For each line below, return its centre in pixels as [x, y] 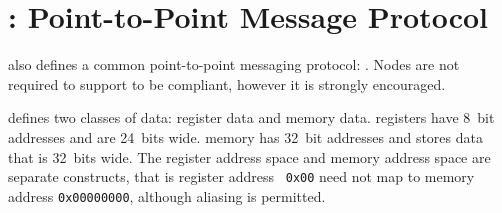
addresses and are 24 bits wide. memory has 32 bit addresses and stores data [245, 136]
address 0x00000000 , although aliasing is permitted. [167, 195]
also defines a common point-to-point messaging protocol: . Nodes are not [234, 64]
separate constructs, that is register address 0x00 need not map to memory [241, 176]
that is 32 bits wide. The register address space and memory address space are [249, 156]
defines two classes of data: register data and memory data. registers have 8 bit [251, 117]
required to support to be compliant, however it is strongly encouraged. [227, 83]
